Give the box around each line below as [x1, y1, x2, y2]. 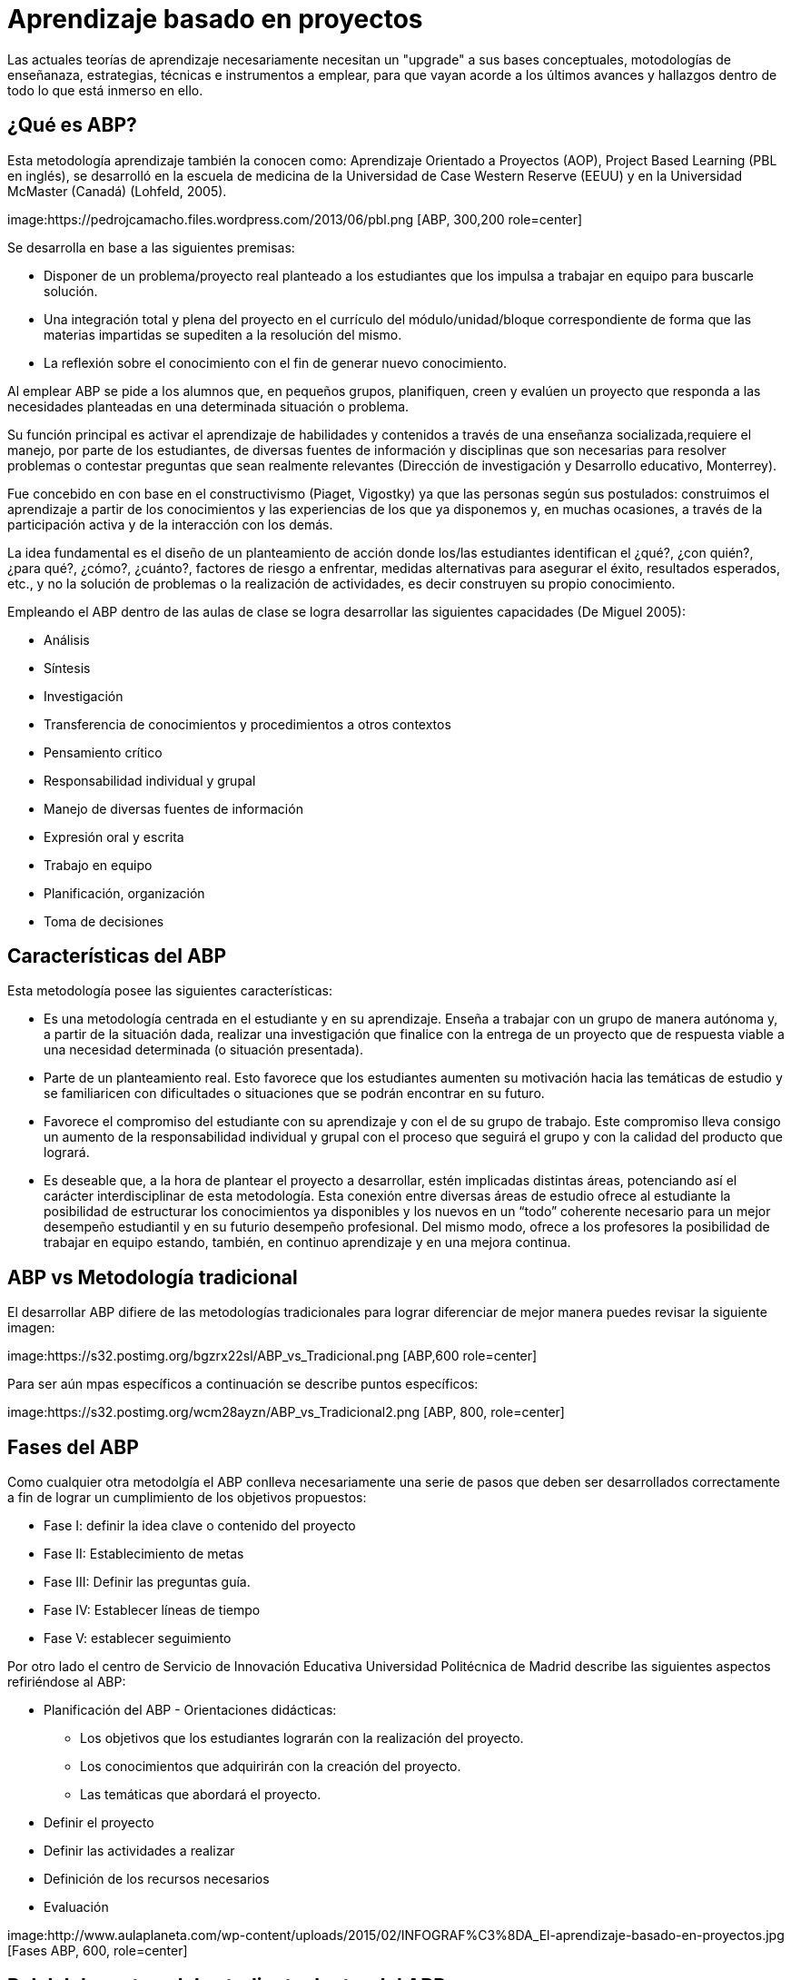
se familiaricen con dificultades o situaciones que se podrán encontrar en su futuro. [44, 1085, 545, 1102]
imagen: [7, 1320, 55, 1336]
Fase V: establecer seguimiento [44, 1630, 232, 1647]
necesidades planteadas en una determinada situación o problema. [7, 398, 410, 414]
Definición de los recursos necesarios [44, 1871, 270, 1887]
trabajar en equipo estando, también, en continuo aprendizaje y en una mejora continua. [44, 1234, 571, 1251]
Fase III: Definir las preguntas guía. [44, 1574, 251, 1590]
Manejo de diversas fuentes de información [44, 800, 303, 817]
